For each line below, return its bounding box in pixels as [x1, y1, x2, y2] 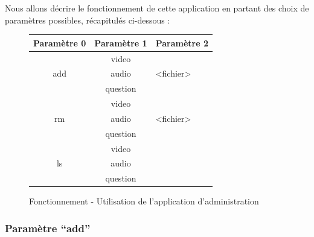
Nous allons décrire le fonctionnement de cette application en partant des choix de [5, 2, 309, 14]
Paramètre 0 [33, 36, 86, 49]
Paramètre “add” [5, 220, 91, 235]
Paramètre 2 [155, 36, 208, 49]
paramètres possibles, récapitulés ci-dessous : [5, 13, 170, 26]
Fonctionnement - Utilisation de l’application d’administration [29, 195, 259, 207]
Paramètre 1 [94, 36, 147, 49]
